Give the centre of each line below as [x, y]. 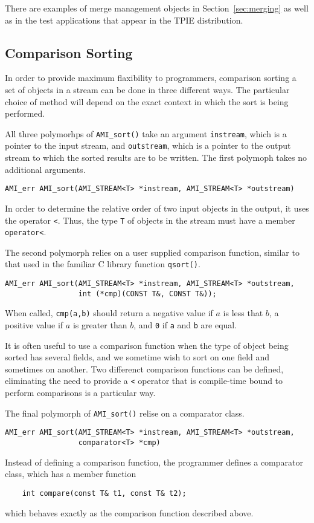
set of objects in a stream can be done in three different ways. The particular [147, 89]
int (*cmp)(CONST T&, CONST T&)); [147, 294]
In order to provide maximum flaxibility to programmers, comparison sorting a [151, 78]
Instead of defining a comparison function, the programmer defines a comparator [154, 462]
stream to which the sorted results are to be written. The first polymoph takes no [156, 158]
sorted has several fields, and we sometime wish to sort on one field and [137, 357]
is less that [243, 313]
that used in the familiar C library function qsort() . [103, 264]
